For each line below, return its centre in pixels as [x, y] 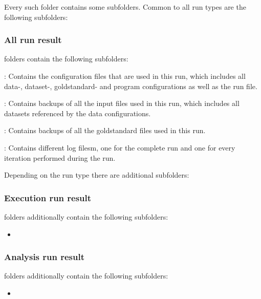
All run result [33, 40]
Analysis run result [45, 257]
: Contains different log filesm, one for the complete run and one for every [120, 147]
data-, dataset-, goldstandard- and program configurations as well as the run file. [131, 86]
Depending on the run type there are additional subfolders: [97, 175]
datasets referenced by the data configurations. [78, 113]
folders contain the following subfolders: [66, 59]
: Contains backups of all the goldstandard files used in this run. [105, 130]
